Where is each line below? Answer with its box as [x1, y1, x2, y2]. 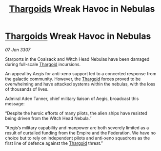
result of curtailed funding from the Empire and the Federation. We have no [5, 130, 156, 135]
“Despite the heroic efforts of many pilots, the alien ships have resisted [5, 110, 147, 116]
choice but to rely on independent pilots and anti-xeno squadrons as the [5, 135, 150, 141]
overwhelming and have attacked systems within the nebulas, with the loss [5, 81, 156, 87]
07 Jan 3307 [5, 47, 31, 52]
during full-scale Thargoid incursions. [5, 61, 81, 67]
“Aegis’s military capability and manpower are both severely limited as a [5, 125, 149, 131]
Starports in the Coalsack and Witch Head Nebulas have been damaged [5, 56, 150, 62]
